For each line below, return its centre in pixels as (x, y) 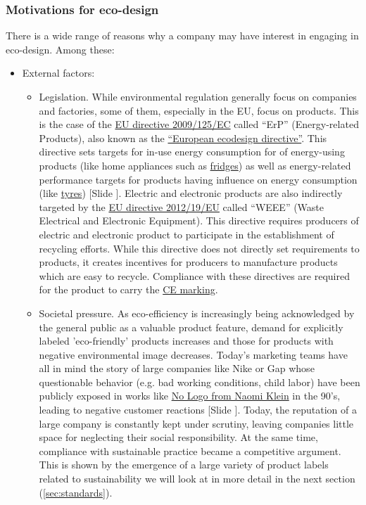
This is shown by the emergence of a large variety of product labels (184, 465)
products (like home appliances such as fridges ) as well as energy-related (195, 165)
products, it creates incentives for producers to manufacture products (188, 262)
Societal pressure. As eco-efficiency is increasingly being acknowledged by (197, 313)
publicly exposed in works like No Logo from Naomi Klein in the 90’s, (190, 396)
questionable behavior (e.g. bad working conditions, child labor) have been (200, 382)
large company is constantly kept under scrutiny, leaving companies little (196, 423)
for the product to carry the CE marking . (128, 289)
